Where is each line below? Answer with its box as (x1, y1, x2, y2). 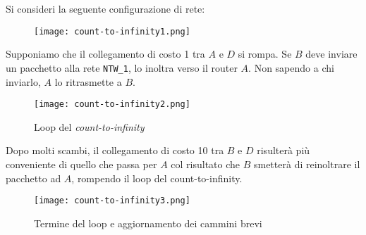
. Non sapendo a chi (248, 60, 334, 75)
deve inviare (305, 46, 358, 61)
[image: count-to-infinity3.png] (34, 196, 190, 206)
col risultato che (171, 156, 240, 171)
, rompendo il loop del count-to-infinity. (71, 170, 243, 185)
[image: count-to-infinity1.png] (34, 26, 190, 37)
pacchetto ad (6, 170, 61, 185)
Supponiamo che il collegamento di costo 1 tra (6, 46, 205, 61)
